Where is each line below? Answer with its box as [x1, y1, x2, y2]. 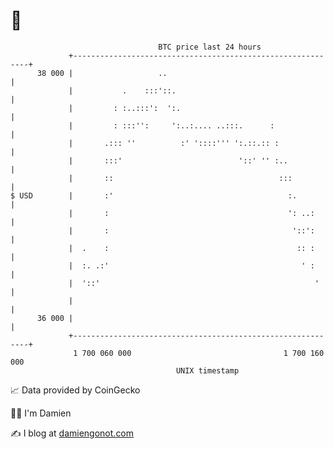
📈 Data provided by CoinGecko [10, 384, 141, 396]
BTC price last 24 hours [158, 42, 262, 52]
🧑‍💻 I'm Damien [10, 407, 72, 419]
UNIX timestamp [175, 365, 240, 376]
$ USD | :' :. [10, 190, 298, 201]
